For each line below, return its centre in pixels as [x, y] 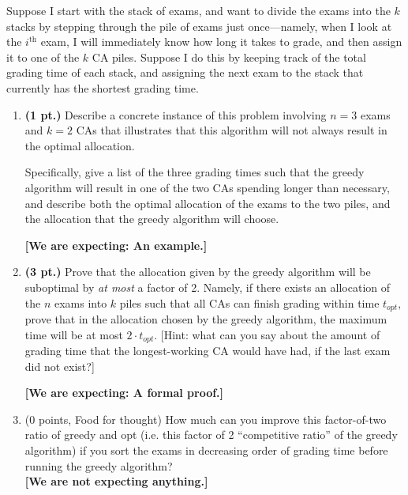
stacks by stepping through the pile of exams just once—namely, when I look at [199, 26]
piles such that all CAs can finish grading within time [249, 302]
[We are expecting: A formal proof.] [124, 393]
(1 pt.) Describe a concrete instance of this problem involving [176, 114]
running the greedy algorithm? [99, 465]
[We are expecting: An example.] [116, 245]
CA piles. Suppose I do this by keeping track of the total [229, 57]
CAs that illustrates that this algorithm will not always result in [232, 130]
